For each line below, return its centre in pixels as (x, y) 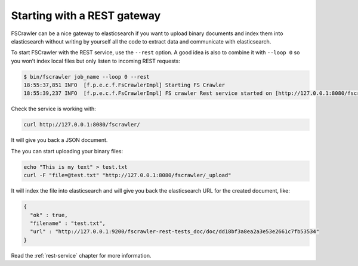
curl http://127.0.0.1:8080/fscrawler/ (82, 125)
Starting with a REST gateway (86, 16)
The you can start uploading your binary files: (67, 151)
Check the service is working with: (54, 109)
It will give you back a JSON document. (59, 140)
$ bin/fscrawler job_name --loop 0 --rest (87, 77)
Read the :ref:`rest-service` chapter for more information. (81, 255)
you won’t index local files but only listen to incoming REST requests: (95, 61)
